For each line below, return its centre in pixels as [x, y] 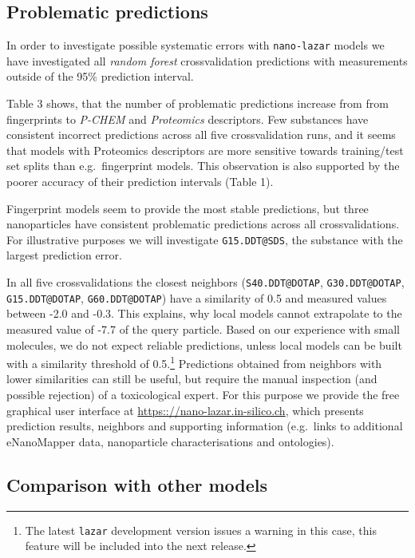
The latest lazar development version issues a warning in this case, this [201, 530]
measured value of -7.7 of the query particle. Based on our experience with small [203, 328]
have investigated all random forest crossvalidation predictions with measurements [207, 60]
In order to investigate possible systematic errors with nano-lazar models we [196, 45]
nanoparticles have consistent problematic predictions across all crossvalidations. [203, 224]
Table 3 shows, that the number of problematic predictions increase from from [198, 103]
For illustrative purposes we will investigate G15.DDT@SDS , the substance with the [205, 239]
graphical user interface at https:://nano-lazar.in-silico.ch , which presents [185, 410]
